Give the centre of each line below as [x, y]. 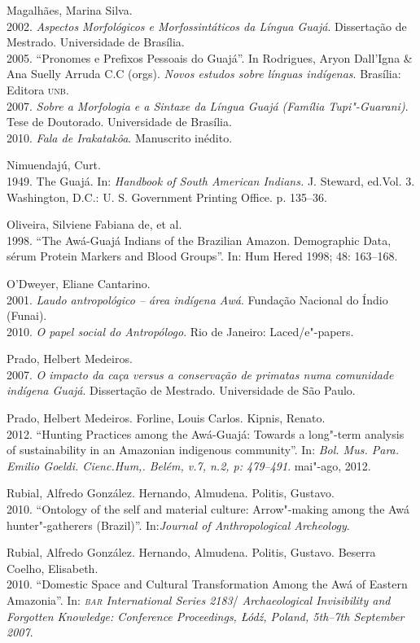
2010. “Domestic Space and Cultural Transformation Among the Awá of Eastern [207, 584]
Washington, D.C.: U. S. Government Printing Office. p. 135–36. [167, 197]
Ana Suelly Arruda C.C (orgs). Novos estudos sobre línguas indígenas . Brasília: [204, 74]
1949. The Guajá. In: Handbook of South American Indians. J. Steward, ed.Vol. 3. [211, 180]
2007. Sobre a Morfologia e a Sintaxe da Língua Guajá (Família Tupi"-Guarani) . [208, 105]
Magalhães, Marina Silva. [70, 10]
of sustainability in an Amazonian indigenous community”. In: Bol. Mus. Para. [203, 450]
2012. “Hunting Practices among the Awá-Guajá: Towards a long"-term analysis [206, 433]
